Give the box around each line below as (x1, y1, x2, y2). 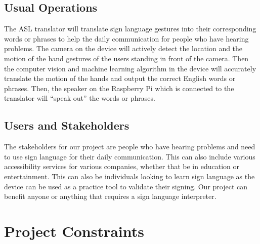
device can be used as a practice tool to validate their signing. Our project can (4, 181, 248, 191)
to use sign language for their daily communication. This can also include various (4, 151, 255, 161)
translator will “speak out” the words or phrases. (4, 93, 155, 103)
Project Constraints (4, 220, 144, 241)
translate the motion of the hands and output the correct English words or (4, 73, 236, 84)
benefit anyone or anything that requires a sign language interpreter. (4, 191, 216, 201)
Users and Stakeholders (4, 117, 129, 133)
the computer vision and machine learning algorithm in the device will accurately (4, 63, 256, 73)
